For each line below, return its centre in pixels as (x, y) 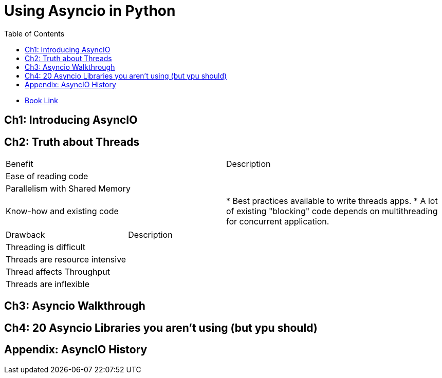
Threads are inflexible (48, 284)
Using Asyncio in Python (90, 11)
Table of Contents (34, 33)
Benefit (20, 164)
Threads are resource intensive (66, 260)
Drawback (25, 235)
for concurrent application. (278, 222)
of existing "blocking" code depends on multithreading (332, 211)
